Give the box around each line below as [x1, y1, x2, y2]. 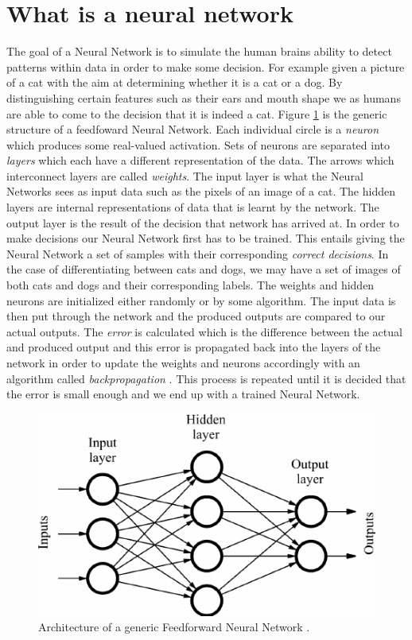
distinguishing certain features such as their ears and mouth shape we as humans [6, 89, 401, 106]
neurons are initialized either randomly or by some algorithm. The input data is [6, 292, 396, 308]
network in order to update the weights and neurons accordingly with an [6, 355, 360, 370]
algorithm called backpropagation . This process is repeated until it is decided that [6, 370, 406, 386]
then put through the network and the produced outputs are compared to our [6, 308, 386, 324]
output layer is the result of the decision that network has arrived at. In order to [6, 214, 399, 231]
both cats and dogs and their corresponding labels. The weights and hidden [6, 277, 375, 293]
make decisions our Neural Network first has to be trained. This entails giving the [6, 230, 405, 246]
